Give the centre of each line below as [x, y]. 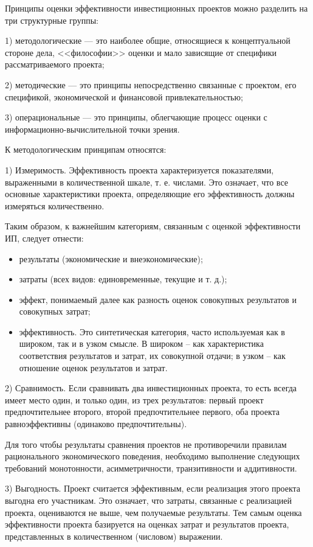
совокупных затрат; [55, 311]
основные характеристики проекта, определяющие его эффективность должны [150, 194]
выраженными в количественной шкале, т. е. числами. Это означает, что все [146, 182]
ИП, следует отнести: [44, 238]
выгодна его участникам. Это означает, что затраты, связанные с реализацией [149, 500]
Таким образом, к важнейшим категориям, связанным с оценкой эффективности [153, 226]
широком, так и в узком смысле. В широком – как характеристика [141, 343]
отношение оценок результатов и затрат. [93, 367]
